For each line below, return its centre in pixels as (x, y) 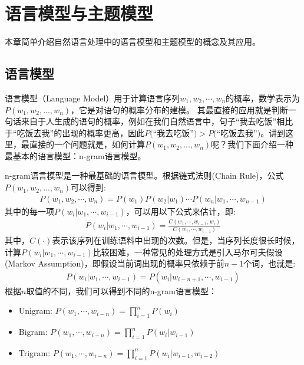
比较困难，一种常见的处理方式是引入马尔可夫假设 (188, 251)
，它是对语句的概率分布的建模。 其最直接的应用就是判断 (179, 109)
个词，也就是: (270, 263)
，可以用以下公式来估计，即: (181, 211)
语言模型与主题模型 (79, 13)
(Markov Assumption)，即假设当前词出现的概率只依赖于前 (115, 263)
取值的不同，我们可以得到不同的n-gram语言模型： (122, 290)
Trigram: (34, 352)
